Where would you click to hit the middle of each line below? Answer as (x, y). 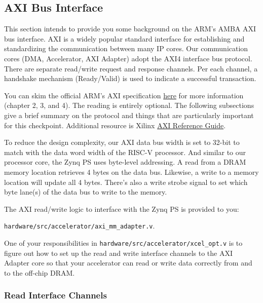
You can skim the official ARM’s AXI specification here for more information (124, 95)
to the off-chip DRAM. (40, 272)
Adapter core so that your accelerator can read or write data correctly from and (128, 263)
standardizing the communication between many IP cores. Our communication (126, 48)
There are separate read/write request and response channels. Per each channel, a (131, 68)
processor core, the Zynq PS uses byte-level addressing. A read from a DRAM (125, 162)
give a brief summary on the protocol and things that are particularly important (129, 115)
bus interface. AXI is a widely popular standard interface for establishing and (124, 38)
